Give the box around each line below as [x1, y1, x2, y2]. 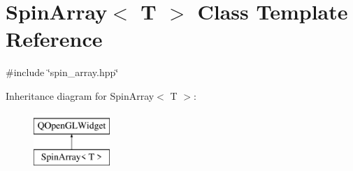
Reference [6, 24, 103, 53]
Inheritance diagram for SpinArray [6, 88, 154, 103]
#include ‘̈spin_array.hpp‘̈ [6, 65, 119, 80]
